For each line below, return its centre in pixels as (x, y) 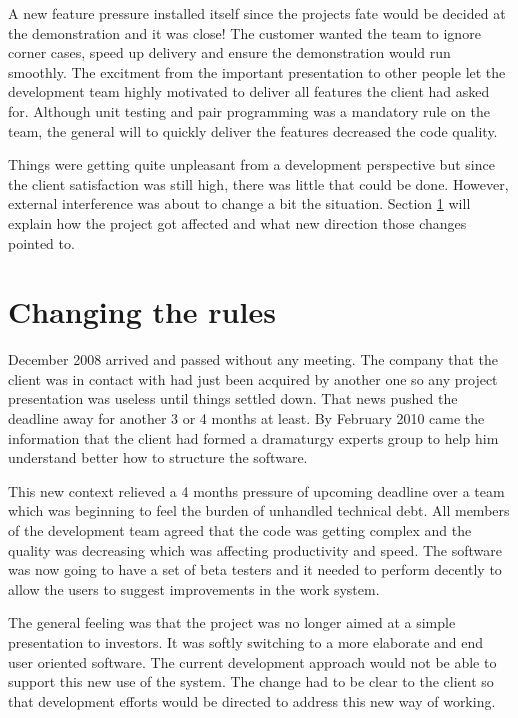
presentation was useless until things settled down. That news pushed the (233, 398)
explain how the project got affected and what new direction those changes (237, 222)
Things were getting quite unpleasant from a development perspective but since (251, 164)
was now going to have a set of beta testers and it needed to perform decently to (255, 569)
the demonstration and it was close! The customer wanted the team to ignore (244, 32)
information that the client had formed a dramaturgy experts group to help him (253, 437)
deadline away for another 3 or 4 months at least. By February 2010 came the (246, 418)
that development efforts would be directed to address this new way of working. (252, 700)
